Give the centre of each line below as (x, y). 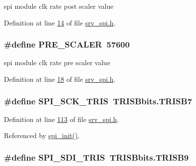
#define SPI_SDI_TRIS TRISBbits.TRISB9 (97, 157)
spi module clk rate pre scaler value (57, 62)
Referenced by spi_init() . (42, 135)
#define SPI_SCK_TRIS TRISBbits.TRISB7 (98, 101)
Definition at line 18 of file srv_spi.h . (60, 79)
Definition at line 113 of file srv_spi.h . (61, 119)
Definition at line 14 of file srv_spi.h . (60, 22)
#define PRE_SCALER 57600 (67, 44)
